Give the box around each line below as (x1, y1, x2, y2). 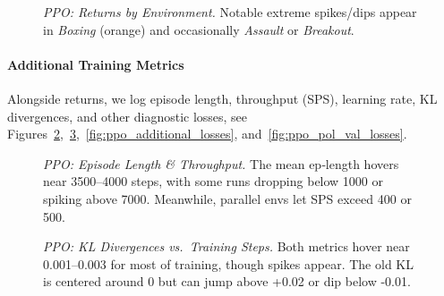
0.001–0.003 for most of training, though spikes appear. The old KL (43, 254, 414, 273)
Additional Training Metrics (7, 55, 184, 73)
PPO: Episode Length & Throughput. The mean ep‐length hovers (43, 154, 399, 173)
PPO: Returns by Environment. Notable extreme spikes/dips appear (43, 3, 417, 21)
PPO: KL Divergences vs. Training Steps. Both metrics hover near (43, 237, 410, 256)
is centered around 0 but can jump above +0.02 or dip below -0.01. (43, 272, 411, 291)
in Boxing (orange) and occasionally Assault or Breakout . (43, 20, 354, 38)
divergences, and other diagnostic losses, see (7, 106, 248, 125)
